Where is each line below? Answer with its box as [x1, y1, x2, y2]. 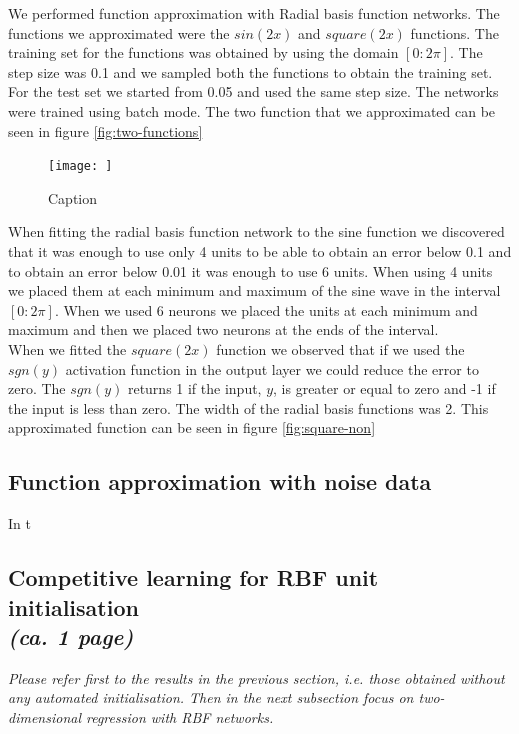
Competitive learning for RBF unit [8, 562, 379, 593]
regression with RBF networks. [86, 706, 274, 727]
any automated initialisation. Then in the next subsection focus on [8, 687, 414, 708]
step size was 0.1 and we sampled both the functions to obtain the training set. [8, 61, 493, 82]
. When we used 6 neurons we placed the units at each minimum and [54, 299, 478, 320]
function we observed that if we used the [216, 338, 465, 359]
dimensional [8, 706, 81, 727]
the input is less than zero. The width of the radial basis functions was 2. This [8, 397, 489, 418]
